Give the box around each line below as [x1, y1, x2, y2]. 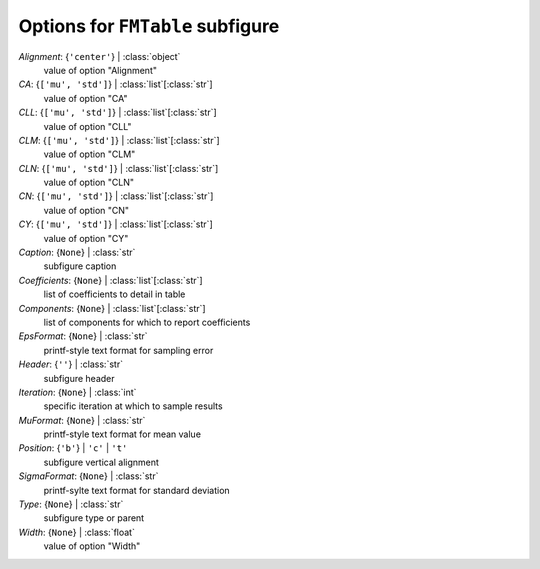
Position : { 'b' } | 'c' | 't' [18, 442, 128, 454]
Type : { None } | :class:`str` [18, 498, 124, 510]
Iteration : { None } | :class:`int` [18, 386, 137, 398]
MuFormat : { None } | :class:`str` [18, 414, 146, 426]
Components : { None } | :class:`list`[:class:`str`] [18, 302, 206, 314]
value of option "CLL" [43, 120, 132, 132]
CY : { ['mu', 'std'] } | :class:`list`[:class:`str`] [18, 218, 214, 230]
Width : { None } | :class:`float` [18, 526, 135, 538]
